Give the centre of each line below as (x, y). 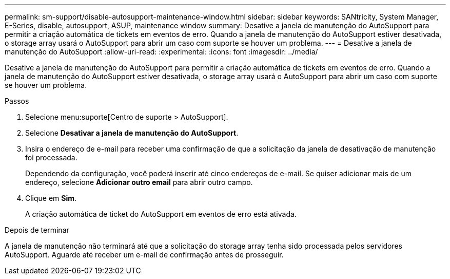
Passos (17, 101)
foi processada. (51, 157)
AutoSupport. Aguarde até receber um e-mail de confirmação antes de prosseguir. (144, 255)
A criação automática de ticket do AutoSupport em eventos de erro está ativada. (161, 214)
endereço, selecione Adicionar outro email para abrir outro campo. (139, 182)
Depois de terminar (37, 230)
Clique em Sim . (51, 198)
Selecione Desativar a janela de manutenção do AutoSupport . (132, 133)
